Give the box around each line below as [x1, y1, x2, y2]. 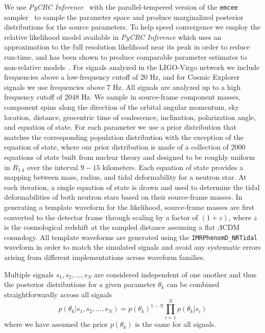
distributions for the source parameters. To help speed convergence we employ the [4, 21, 260, 32]
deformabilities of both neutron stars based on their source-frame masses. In [4, 192, 243, 202]
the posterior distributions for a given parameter [4, 279, 156, 290]
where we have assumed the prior [4, 319, 108, 329]
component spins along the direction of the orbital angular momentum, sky [4, 102, 239, 112]
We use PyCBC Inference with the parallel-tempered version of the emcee [4, 2, 238, 12]
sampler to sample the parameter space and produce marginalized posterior [4, 11, 244, 22]
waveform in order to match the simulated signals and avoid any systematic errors [4, 242, 261, 252]
